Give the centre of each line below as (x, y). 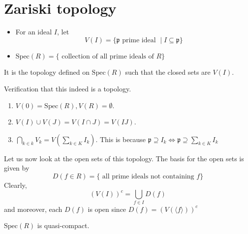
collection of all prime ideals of (108, 56)
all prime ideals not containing (148, 176)
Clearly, (15, 185)
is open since (107, 209)
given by (17, 168)
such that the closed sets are (168, 72)
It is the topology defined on (47, 72)
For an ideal (34, 32)
